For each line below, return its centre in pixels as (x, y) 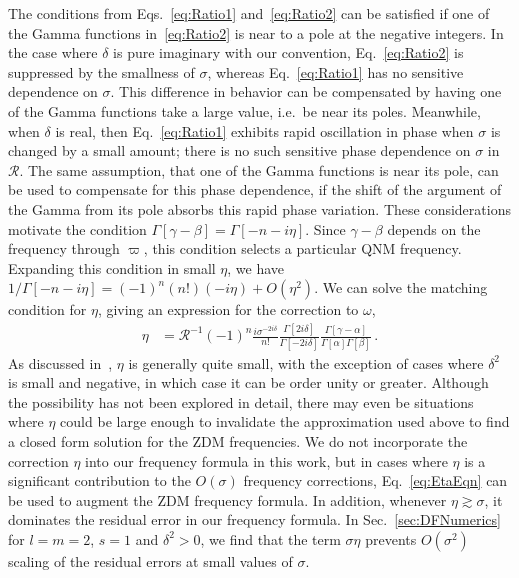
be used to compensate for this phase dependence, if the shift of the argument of (255, 189)
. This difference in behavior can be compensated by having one (306, 91)
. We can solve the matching (401, 287)
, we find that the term (270, 538)
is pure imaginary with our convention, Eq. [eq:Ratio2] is (288, 52)
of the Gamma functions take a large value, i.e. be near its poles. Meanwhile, (244, 110)
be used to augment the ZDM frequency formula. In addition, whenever (227, 499)
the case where (53, 52)
